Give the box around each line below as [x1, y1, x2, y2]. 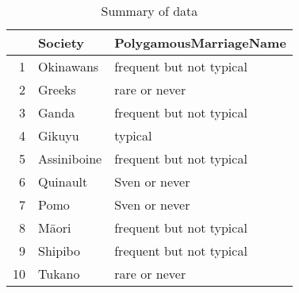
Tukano [38, 264, 80, 283]
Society [38, 33, 85, 52]
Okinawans [38, 57, 99, 75]
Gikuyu [38, 126, 79, 145]
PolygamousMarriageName [114, 33, 286, 52]
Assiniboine [38, 149, 102, 168]
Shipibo [38, 241, 80, 260]
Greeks [38, 80, 76, 98]
